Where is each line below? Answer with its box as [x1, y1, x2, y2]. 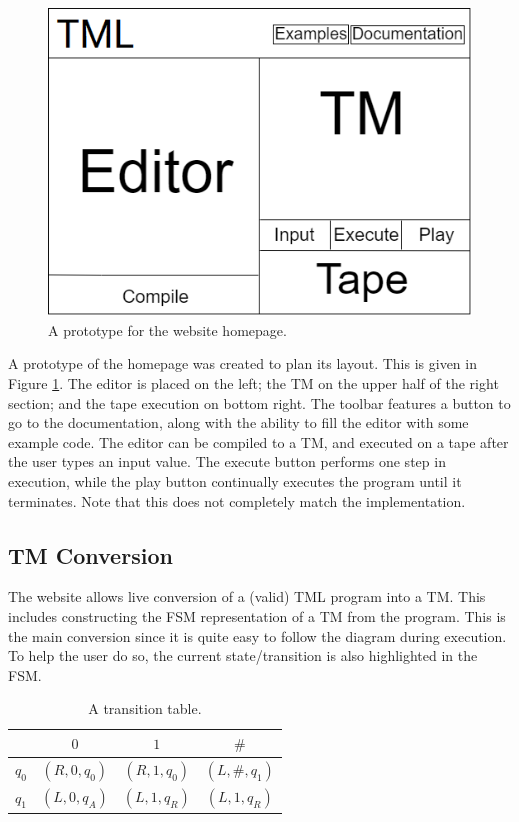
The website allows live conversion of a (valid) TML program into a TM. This [8, 586, 486, 607]
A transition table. [88, 698, 202, 719]
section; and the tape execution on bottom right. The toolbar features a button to [8, 392, 511, 413]
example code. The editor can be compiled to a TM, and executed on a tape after [8, 431, 509, 452]
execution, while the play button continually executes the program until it [8, 471, 462, 492]
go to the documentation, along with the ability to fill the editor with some [8, 412, 469, 433]
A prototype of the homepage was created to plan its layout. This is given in [8, 353, 477, 374]
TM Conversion [8, 539, 173, 570]
